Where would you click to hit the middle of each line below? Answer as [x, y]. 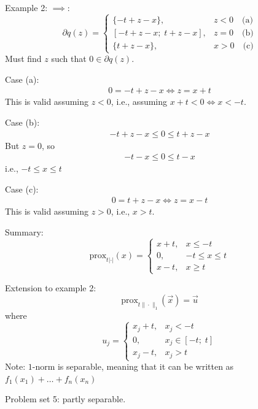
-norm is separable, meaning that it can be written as [133, 366]
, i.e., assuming [139, 101]
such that [69, 59]
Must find [23, 59]
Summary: [24, 232]
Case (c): [22, 189]
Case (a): [22, 79]
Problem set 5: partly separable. [65, 399]
